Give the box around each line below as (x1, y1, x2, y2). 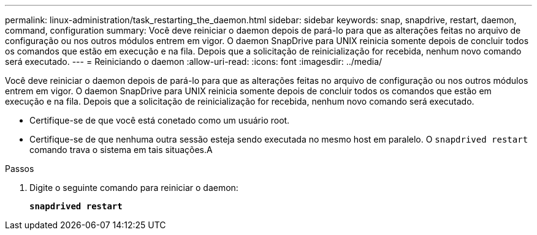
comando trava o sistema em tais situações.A (29, 144, 213, 155)
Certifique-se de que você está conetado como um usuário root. (29, 115, 290, 125)
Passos (5, 163, 34, 174)
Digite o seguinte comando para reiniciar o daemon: (29, 182, 238, 193)
